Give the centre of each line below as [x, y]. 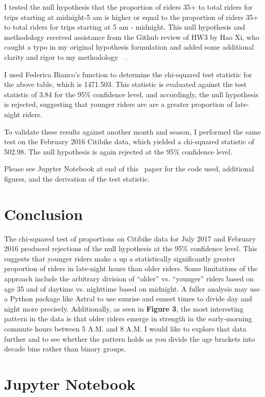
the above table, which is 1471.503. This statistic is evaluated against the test [125, 84]
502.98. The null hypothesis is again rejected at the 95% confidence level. [118, 151]
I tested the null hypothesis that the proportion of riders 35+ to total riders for [128, 7]
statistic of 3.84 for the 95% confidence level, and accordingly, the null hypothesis [131, 94]
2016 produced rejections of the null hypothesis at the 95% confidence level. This [131, 248]
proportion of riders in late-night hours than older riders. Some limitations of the [131, 268]
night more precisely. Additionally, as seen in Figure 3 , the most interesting [124, 308]
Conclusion [44, 214]
